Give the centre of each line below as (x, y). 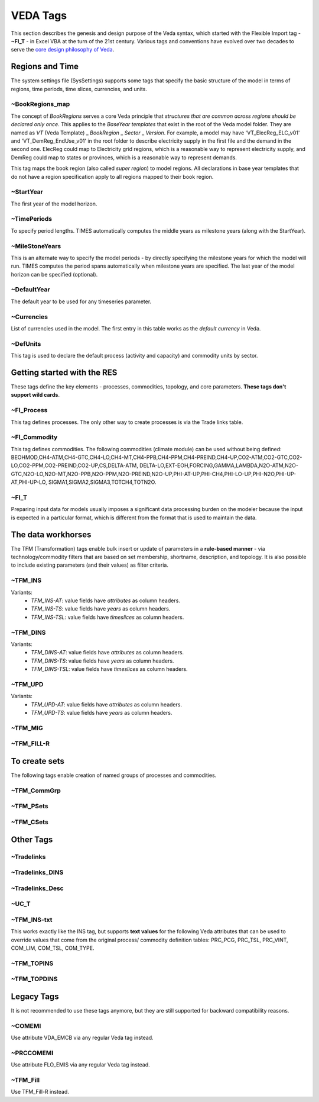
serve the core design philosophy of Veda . (63, 50)
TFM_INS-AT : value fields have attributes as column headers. (105, 600)
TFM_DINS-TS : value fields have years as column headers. (102, 661)
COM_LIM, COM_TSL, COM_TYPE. (53, 948)
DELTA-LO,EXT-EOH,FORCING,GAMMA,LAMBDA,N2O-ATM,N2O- (219, 465)
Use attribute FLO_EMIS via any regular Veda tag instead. (80, 1065)
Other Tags (32, 839)
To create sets (38, 761)
